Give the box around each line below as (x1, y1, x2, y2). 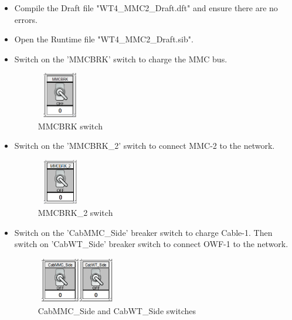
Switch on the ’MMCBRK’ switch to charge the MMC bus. (14, 52, 228, 65)
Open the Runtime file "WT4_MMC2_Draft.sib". (14, 33, 193, 45)
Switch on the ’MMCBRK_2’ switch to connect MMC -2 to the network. (14, 139, 275, 152)
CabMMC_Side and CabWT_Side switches (38, 304, 196, 316)
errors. (14, 13, 38, 25)
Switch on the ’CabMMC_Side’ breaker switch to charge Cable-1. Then (14, 226, 273, 238)
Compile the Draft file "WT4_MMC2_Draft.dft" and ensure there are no (14, 2, 278, 14)
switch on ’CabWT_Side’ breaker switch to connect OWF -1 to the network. (14, 238, 288, 250)
